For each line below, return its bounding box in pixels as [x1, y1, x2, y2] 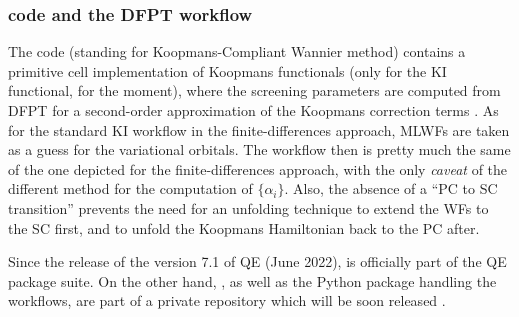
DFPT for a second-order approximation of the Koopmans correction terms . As [8, 100, 499, 120]
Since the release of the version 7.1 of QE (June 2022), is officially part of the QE [8, 251, 507, 272]
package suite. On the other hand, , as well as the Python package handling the [8, 270, 497, 291]
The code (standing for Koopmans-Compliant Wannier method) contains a [8, 41, 466, 62]
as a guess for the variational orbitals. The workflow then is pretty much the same [8, 139, 511, 160]
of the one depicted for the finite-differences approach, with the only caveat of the [8, 158, 508, 179]
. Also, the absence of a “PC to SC [284, 178, 498, 199]
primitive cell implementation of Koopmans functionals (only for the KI [8, 60, 447, 81]
